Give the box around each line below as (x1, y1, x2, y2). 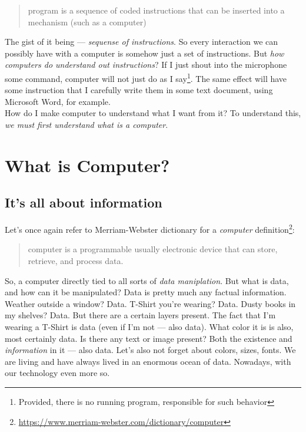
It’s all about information (5, 193, 162, 212)
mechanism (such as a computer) (28, 15, 147, 28)
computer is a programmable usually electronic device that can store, (28, 243, 278, 255)
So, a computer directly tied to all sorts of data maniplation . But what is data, (5, 274, 289, 286)
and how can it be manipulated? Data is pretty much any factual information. (5, 286, 287, 298)
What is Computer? (5, 153, 170, 177)
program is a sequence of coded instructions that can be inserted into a (28, 4, 285, 16)
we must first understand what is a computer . (5, 118, 168, 130)
